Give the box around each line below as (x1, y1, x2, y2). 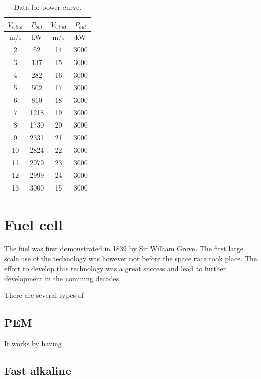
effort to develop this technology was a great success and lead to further (4, 263, 226, 273)
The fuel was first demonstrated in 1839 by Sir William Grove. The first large (4, 243, 244, 254)
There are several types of (4, 290, 84, 300)
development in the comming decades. (4, 273, 121, 283)
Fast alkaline (4, 362, 71, 378)
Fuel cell (4, 214, 63, 234)
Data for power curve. (14, 2, 82, 12)
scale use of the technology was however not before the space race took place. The (4, 253, 257, 264)
